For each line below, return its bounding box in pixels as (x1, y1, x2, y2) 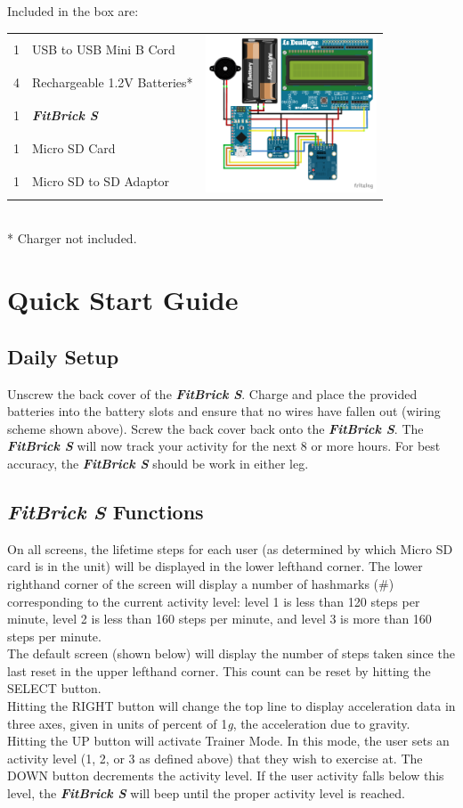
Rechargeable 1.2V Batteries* (32, 72, 193, 91)
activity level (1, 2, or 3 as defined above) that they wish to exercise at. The (7, 748, 423, 767)
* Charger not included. (7, 229, 137, 248)
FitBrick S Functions (7, 497, 204, 525)
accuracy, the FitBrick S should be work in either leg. (7, 453, 309, 472)
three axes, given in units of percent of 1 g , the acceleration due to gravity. (7, 714, 410, 732)
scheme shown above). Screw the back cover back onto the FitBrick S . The (7, 419, 424, 437)
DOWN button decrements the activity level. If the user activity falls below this (7, 766, 444, 785)
